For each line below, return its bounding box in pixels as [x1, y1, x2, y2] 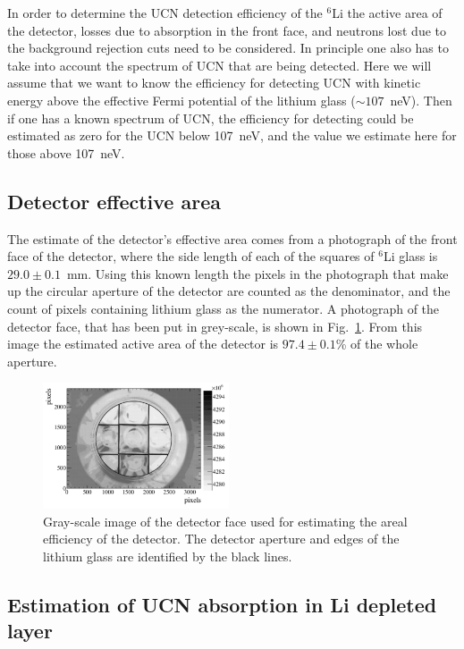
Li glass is [383, 247, 438, 265]
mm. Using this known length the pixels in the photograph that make [66, 264, 449, 282]
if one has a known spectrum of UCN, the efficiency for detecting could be [7, 108, 414, 127]
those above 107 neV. [7, 143, 125, 162]
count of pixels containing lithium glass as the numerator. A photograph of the [7, 299, 440, 317]
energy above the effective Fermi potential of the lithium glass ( [7, 90, 356, 109]
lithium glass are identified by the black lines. [43, 547, 292, 566]
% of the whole [335, 334, 418, 353]
